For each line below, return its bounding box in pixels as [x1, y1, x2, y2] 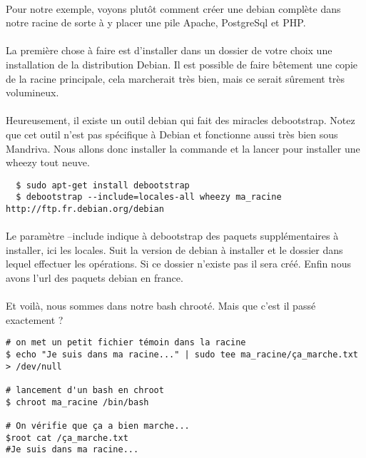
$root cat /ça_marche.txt [6, 432, 128, 443]
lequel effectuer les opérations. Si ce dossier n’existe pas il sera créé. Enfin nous [6, 256, 351, 271]
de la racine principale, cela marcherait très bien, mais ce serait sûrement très [6, 71, 345, 86]
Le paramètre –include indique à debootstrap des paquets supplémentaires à [6, 228, 339, 243]
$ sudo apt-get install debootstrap [16, 180, 190, 190]
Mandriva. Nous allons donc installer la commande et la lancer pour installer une [6, 141, 360, 156]
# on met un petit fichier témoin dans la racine [6, 337, 246, 348]
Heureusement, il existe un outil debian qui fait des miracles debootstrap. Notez [6, 113, 355, 128]
